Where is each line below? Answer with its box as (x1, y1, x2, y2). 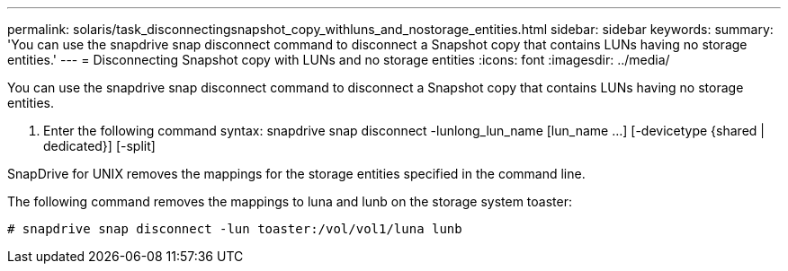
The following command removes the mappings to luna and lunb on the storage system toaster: (7, 194, 572, 209)
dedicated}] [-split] (43, 138, 156, 153)
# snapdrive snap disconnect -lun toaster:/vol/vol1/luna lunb (7, 222, 462, 236)
